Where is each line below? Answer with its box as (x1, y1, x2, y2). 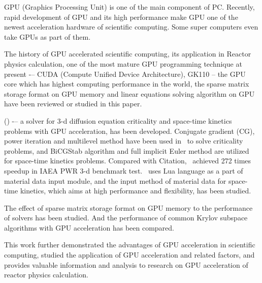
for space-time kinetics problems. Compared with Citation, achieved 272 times (4, 155, 251, 166)
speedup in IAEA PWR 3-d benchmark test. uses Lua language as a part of (4, 165, 243, 176)
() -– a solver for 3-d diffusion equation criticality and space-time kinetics (4, 115, 232, 126)
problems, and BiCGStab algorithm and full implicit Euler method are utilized (4, 145, 249, 156)
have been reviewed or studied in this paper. (4, 98, 142, 109)
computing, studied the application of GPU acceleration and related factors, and (4, 249, 255, 260)
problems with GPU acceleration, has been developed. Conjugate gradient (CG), (4, 125, 255, 136)
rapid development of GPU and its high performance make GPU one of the (4, 11, 238, 22)
